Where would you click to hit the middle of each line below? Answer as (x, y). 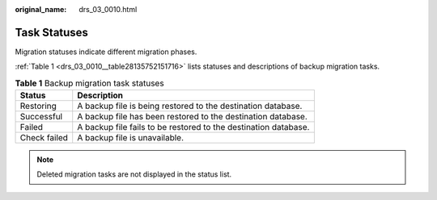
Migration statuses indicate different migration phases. (106, 52)
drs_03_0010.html (108, 9)
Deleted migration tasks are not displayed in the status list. (134, 174)
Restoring (38, 106)
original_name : (41, 9)
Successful (41, 117)
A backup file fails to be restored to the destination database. (193, 127)
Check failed (44, 138)
